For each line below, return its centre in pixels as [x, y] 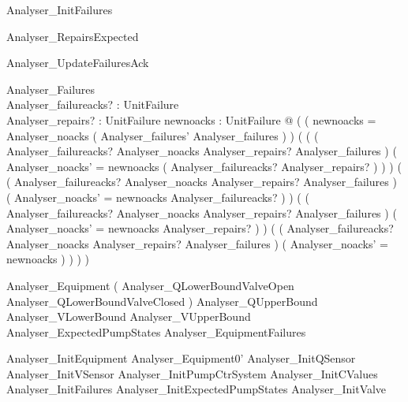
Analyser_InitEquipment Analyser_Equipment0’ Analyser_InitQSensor [181, 358]
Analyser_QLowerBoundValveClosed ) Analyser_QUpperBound [162, 301]
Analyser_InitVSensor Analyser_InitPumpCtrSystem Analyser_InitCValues [192, 373]
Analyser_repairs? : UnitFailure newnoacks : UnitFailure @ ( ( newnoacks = [191, 119]
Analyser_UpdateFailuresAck [78, 63]
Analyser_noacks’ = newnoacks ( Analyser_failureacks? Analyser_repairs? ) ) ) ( [204, 166]
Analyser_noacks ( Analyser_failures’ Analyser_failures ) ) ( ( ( [163, 135]
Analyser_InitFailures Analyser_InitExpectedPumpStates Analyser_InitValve [197, 389]
